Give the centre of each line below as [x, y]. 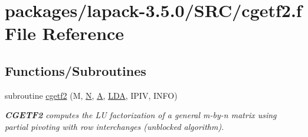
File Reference [65, 33]
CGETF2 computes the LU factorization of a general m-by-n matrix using [141, 115]
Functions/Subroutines [76, 70]
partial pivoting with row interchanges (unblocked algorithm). [114, 126]
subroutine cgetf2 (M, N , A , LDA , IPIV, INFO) [91, 95]
